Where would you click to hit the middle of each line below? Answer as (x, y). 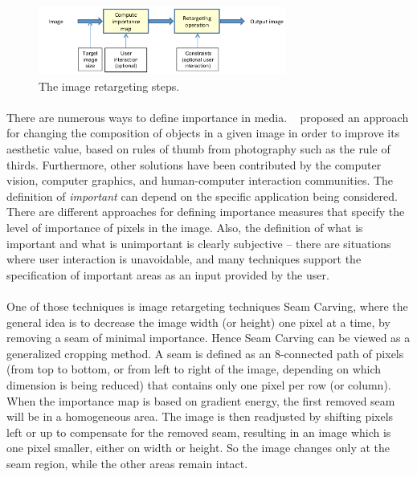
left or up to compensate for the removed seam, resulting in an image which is (199, 432)
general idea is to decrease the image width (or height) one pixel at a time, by (198, 322)
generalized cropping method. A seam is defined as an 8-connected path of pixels (205, 353)
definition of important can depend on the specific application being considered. (202, 196)
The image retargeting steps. (109, 86)
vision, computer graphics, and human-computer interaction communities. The (200, 180)
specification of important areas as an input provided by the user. (168, 274)
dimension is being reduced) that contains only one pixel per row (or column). (199, 384)
